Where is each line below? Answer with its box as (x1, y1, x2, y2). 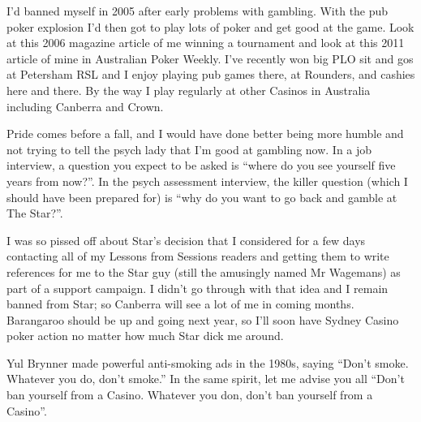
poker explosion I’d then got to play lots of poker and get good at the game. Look (6, 18, 415, 35)
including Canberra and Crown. (6, 97, 164, 114)
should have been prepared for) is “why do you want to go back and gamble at (6, 188, 397, 205)
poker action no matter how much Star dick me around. (6, 327, 284, 344)
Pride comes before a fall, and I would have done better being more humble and (6, 125, 404, 142)
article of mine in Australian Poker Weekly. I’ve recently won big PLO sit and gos (6, 50, 414, 67)
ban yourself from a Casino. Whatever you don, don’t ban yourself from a (6, 386, 373, 403)
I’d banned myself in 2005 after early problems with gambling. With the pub (6, 2, 389, 19)
